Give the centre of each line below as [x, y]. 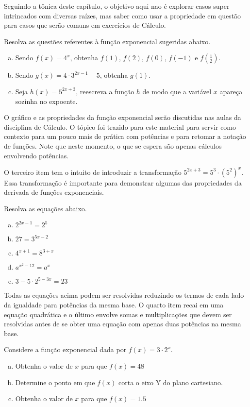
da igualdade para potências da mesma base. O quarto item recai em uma [114, 305]
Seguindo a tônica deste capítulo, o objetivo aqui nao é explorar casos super [117, 6]
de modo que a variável [177, 91]
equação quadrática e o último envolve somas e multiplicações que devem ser [118, 314]
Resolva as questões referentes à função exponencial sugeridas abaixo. [107, 41]
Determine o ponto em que [55, 382]
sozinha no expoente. [46, 101]
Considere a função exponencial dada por [65, 349]
